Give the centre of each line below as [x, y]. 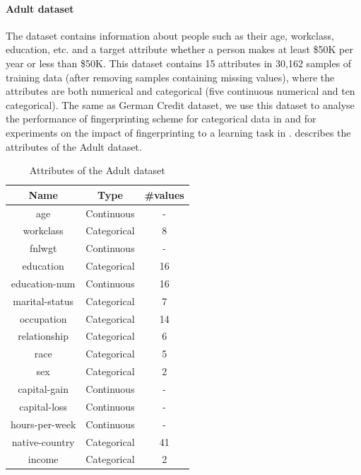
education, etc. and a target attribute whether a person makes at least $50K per [179, 49]
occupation [43, 318]
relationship [43, 336]
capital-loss [43, 406]
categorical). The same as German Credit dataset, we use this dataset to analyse [180, 104]
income [43, 459]
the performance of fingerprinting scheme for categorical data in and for [161, 119]
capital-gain [43, 389]
